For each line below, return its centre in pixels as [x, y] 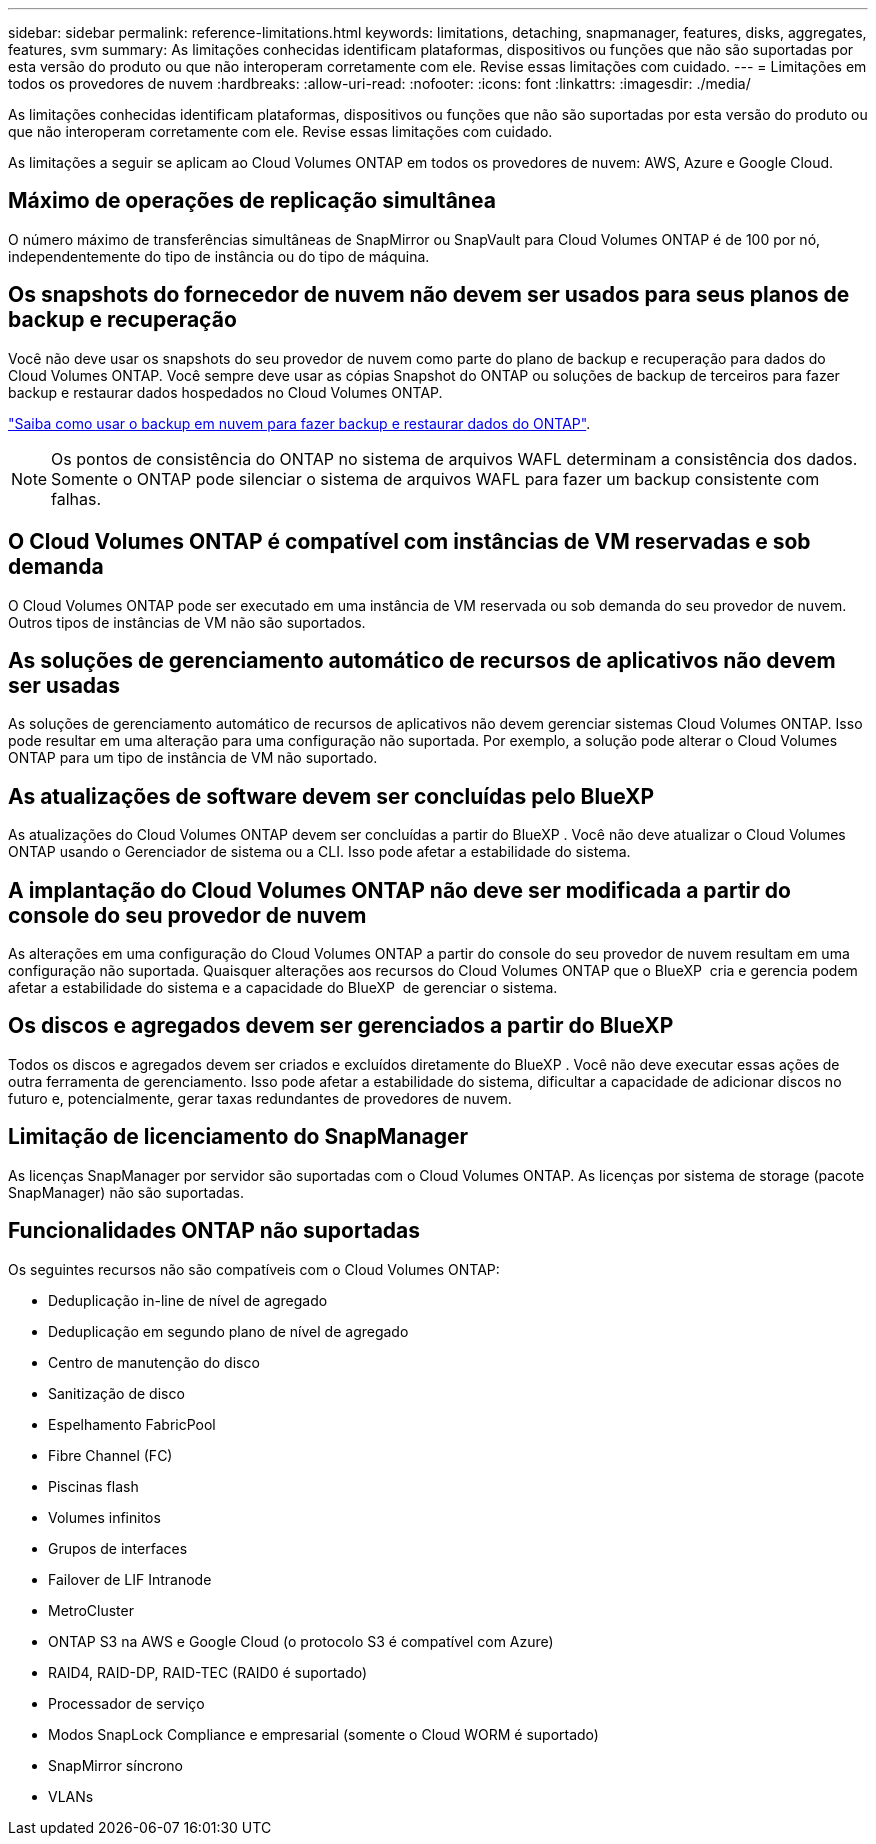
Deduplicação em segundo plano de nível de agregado [228, 1331]
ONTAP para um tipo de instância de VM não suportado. [193, 758]
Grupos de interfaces [118, 1548]
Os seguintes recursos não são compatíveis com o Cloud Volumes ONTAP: [254, 1269]
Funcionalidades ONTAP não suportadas [214, 1231]
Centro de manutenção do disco [154, 1362]
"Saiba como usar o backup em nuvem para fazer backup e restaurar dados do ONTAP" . [299, 423]
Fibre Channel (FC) [110, 1455]
